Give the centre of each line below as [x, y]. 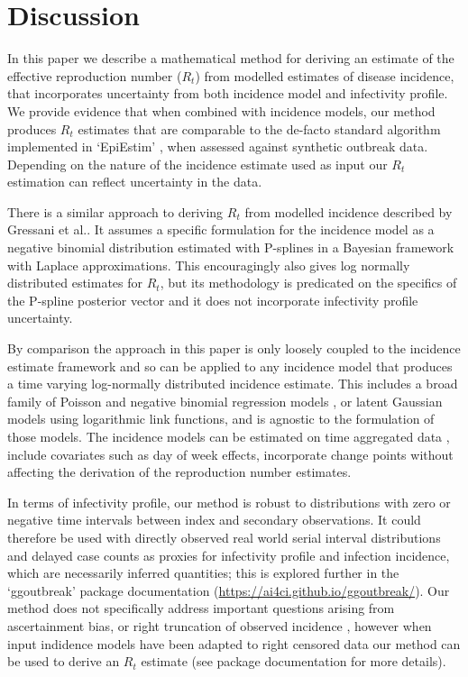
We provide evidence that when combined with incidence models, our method [221, 110]
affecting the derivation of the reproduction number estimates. [179, 472]
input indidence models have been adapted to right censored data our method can [234, 643]
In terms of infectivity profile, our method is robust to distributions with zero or [229, 502]
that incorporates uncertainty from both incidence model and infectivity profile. [228, 93]
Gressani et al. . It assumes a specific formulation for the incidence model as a [221, 229]
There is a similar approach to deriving [115, 211]
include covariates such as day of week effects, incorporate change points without [230, 454]
